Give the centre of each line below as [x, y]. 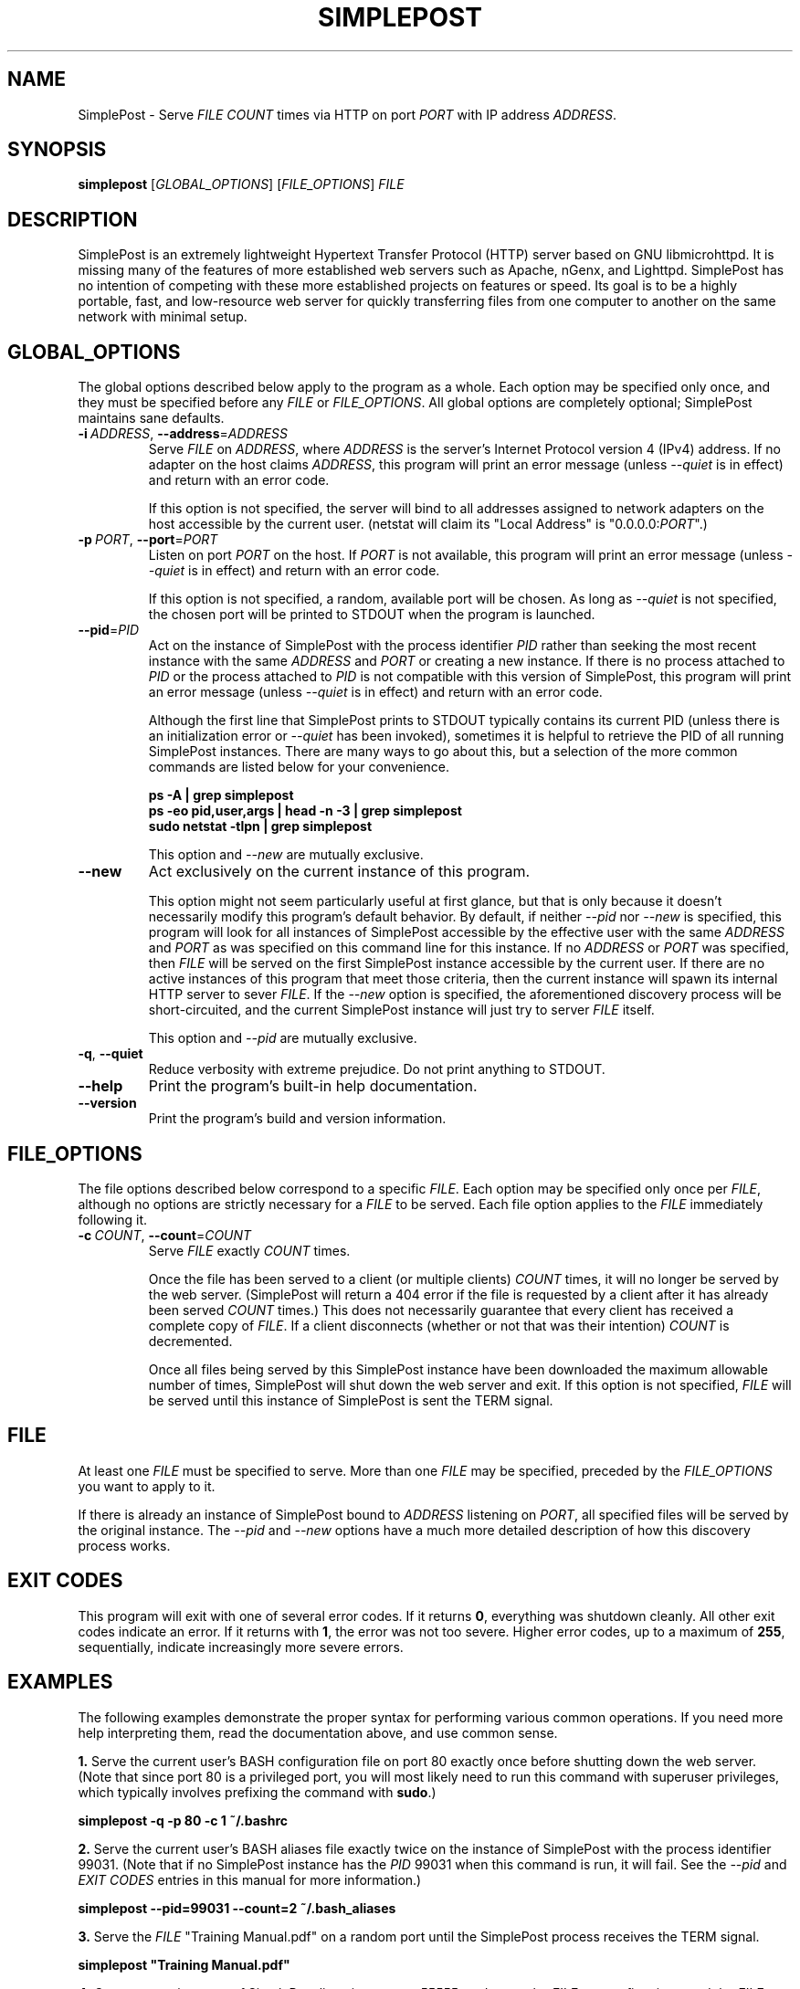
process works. [124, 1545]
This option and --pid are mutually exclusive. [283, 1038]
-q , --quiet [111, 1054]
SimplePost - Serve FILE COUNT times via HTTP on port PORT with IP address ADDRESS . [347, 114]
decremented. [190, 1341]
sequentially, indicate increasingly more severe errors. [241, 1647]
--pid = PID [109, 630]
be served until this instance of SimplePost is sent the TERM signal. [351, 1400]
